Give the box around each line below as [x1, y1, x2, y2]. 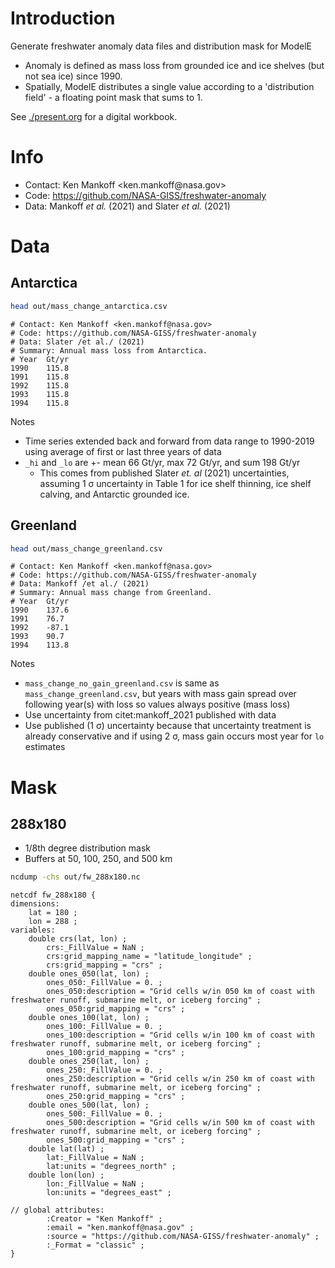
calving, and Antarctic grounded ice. [39, 488, 190, 500]
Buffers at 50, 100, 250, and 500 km [24, 853, 173, 865]
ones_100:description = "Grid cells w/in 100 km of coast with [46, 1030, 315, 1041]
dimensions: [10, 899, 60, 909]
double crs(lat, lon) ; [28, 934, 128, 944]
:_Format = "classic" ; [46, 1240, 145, 1251]
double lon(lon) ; [28, 1170, 105, 1181]
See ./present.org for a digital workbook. [10, 110, 178, 122]
